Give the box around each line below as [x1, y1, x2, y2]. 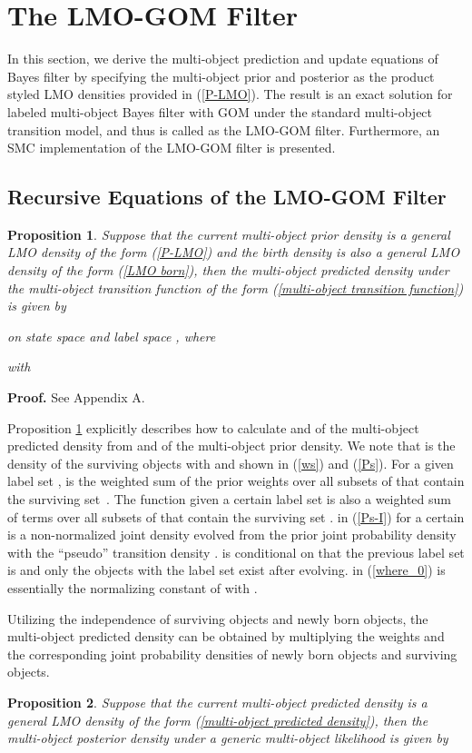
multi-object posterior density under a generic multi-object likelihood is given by [7, 728, 448, 748]
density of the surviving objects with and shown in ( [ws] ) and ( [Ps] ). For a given [7, 453, 454, 472]
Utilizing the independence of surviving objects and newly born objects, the [7, 609, 428, 628]
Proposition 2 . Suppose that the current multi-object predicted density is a [7, 692, 428, 711]
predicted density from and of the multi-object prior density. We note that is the [7, 436, 456, 455]
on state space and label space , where [7, 326, 216, 345]
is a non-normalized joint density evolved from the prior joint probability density [7, 525, 457, 544]
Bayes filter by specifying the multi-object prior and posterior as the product [7, 66, 435, 85]
